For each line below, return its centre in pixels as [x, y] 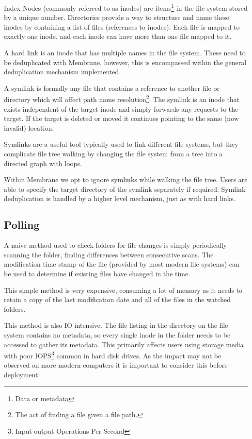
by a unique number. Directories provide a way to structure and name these [117, 17]
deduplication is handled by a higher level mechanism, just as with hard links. [120, 198]
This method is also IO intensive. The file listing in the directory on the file [116, 325]
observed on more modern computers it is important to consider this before [116, 365]
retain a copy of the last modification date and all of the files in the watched [118, 299]
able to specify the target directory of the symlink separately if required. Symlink [125, 189]
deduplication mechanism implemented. [63, 72]
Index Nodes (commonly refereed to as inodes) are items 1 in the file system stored [126, 7]
